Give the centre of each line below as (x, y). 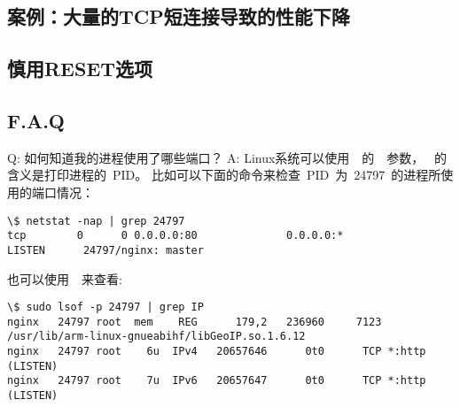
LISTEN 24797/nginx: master (105, 250)
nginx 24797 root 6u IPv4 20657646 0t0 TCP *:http (217, 352)
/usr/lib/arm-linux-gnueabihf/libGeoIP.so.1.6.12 (156, 337)
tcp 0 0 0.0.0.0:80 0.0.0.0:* (175, 236)
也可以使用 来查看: (65, 278)
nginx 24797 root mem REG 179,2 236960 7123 (195, 322)
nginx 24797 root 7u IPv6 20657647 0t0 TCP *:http (217, 381)
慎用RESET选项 (80, 69)
